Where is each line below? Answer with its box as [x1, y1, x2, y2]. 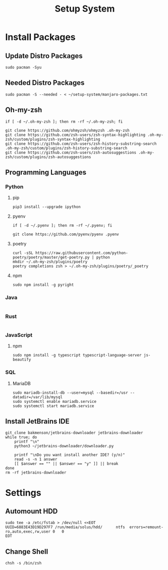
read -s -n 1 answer [14, 457, 58, 462]
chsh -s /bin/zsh [5, 561, 42, 566]
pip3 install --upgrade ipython [12, 204, 81, 210]
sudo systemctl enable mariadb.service [12, 399, 97, 404]
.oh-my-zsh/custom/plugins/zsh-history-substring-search [5, 145, 128, 150]
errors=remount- [129, 525, 164, 530]
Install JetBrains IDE [5, 417, 70, 426]
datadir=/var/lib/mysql [12, 394, 63, 399]
